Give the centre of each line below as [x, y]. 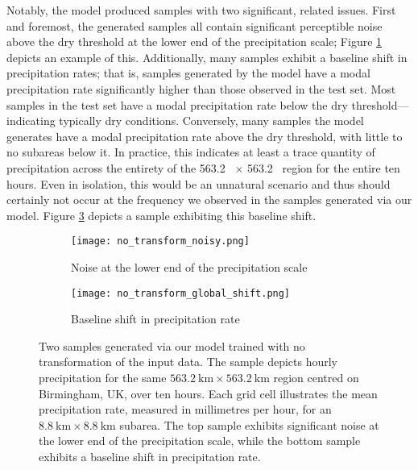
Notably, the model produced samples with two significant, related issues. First [201, 10]
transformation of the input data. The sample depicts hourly [188, 362]
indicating [31, 121]
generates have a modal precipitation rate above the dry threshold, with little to [205, 136]
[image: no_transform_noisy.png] [160, 241]
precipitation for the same [103, 377]
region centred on [316, 377]
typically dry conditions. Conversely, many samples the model [211, 121]
